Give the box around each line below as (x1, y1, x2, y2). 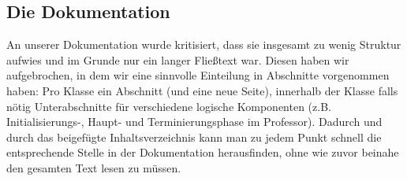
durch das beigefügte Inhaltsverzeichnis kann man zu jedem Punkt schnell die (6, 128, 382, 145)
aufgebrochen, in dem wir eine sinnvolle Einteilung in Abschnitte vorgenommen (6, 67, 390, 83)
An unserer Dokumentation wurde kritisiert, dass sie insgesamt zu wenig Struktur (6, 36, 401, 53)
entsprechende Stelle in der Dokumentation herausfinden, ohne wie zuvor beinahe (6, 144, 399, 161)
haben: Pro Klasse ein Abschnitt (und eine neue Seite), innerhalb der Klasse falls (6, 82, 398, 98)
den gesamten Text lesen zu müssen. (6, 159, 181, 175)
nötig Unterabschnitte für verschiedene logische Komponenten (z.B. (6, 98, 331, 114)
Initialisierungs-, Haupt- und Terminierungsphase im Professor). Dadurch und (6, 113, 383, 130)
